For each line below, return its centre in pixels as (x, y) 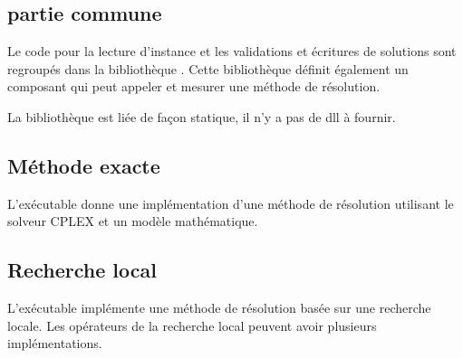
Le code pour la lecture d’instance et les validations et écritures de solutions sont (232, 51)
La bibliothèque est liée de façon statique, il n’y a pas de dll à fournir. (202, 116)
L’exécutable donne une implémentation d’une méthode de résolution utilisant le (231, 203)
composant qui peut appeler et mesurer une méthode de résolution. (194, 86)
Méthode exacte (84, 165)
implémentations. (55, 343)
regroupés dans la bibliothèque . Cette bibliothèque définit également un (208, 68)
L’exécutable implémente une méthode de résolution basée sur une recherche (219, 308)
